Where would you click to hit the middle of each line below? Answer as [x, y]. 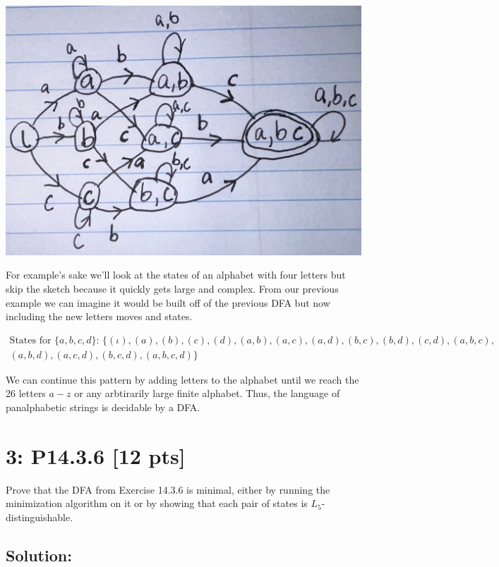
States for [30, 340]
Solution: [39, 555]
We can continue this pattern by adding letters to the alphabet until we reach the [182, 379]
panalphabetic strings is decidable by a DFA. [103, 407]
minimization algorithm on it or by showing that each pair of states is [157, 503]
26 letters [26, 393]
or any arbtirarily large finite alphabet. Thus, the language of [207, 393]
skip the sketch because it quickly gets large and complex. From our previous [172, 288]
